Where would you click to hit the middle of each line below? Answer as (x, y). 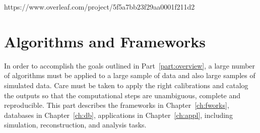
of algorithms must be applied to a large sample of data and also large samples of (130, 75)
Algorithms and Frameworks (105, 41)
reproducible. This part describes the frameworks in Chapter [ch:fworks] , (117, 105)
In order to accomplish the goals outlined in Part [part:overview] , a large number (130, 65)
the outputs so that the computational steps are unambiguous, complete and (122, 95)
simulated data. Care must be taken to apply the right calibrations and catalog (126, 85)
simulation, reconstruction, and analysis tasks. (75, 125)
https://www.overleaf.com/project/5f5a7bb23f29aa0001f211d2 (100, 7)
